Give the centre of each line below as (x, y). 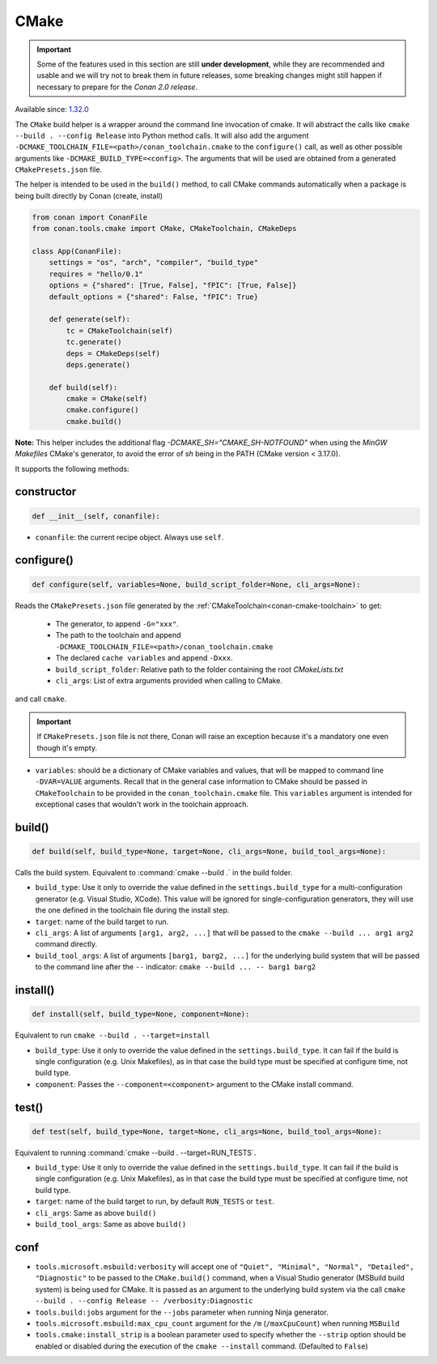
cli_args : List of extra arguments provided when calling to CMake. (169, 680)
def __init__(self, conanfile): (96, 516)
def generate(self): (90, 319)
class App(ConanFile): (77, 251)
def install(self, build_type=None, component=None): (141, 1014)
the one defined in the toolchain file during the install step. (132, 910)
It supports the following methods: (72, 468)
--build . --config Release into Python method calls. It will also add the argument (162, 135)
